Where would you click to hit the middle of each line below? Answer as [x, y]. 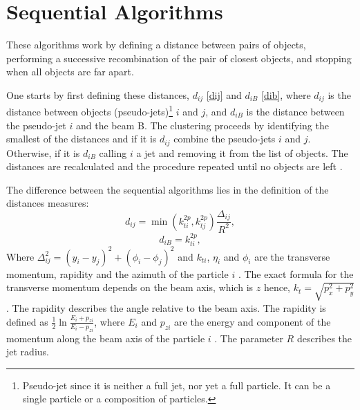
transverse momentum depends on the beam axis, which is [130, 287]
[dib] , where [286, 94]
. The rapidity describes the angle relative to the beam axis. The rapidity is [166, 307]
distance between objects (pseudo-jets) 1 [90, 111]
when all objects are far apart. [70, 72]
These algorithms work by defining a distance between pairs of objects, [156, 45]
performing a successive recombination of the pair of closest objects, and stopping [179, 58]
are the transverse [292, 256]
